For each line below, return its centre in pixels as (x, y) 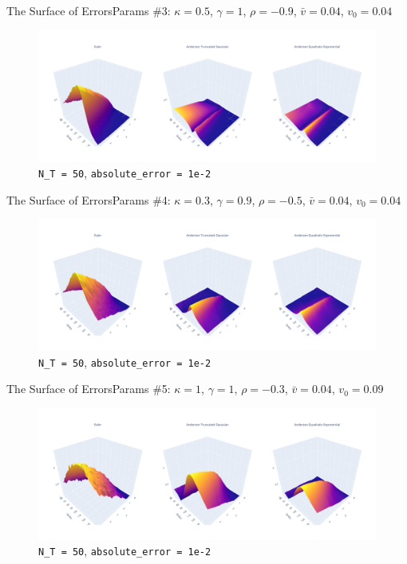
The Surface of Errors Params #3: (89, 10)
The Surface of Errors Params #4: (89, 199)
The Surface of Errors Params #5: (89, 389)
